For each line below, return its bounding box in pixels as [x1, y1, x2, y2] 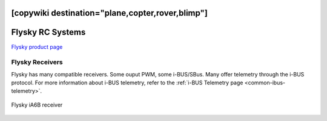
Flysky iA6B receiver [11, 101, 63, 108]
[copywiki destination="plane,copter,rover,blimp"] [11, 8, 208, 18]
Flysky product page [11, 43, 63, 51]
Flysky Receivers [11, 58, 63, 66]
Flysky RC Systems [11, 27, 86, 37]
